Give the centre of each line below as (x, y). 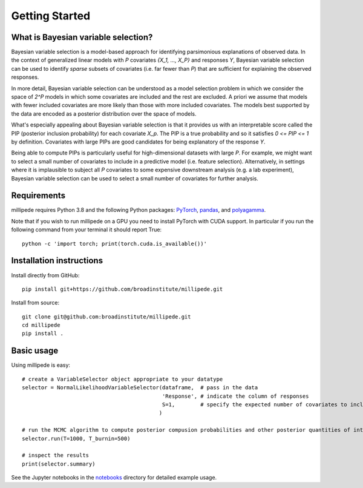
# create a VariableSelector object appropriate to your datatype (123, 379)
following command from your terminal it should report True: (87, 229)
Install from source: (35, 303)
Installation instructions (57, 261)
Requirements (38, 196)
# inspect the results (56, 455)
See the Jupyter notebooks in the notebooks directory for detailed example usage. (114, 478)
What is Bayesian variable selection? (82, 37)
